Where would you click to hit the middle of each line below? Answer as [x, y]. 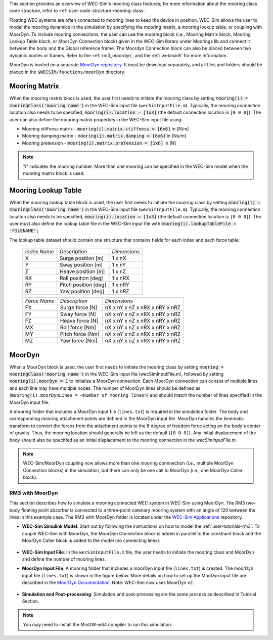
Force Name [40, 301]
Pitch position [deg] [83, 285]
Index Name [39, 252]
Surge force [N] [78, 307]
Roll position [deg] [81, 278]
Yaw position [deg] [82, 292]
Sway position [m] [81, 265]
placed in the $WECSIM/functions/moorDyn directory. [67, 72]
